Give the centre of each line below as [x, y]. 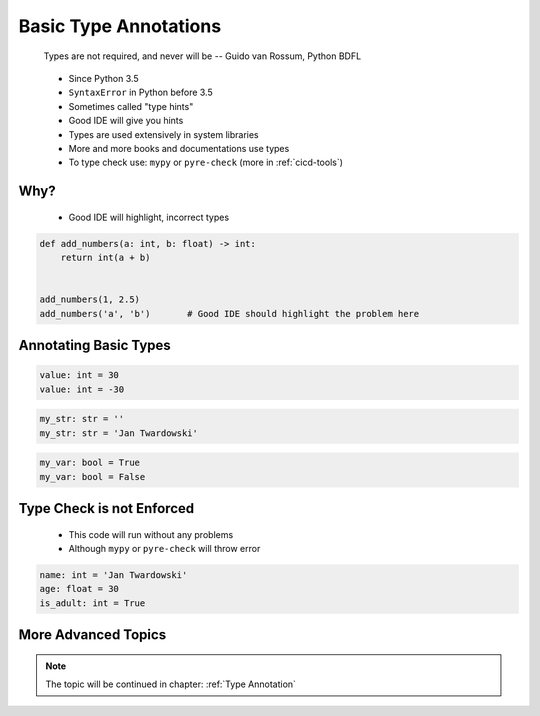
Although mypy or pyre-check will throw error [164, 548]
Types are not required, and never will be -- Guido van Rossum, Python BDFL [202, 56]
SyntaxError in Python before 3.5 [141, 92]
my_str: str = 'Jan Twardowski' [119, 433]
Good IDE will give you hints [126, 121]
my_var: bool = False [92, 476]
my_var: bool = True [89, 463]
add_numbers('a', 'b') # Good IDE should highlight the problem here [229, 313]
